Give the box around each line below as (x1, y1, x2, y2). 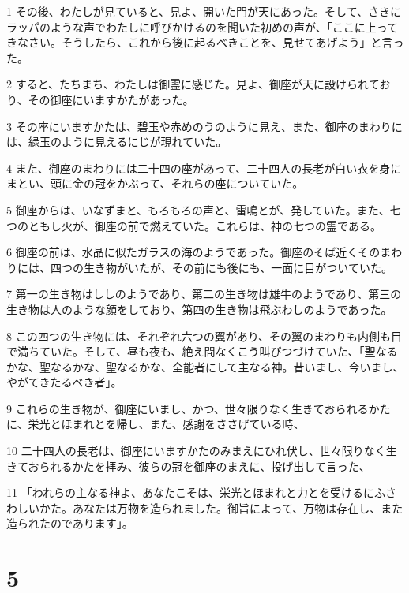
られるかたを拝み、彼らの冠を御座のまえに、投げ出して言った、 (39, 457, 370, 474)
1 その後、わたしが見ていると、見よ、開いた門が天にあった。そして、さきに (6, 3, 401, 19)
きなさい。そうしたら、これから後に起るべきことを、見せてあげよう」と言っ (6, 34, 404, 50)
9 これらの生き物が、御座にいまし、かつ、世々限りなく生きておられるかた (6, 400, 391, 416)
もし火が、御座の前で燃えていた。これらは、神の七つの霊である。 (39, 217, 381, 233)
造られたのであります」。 (6, 515, 133, 531)
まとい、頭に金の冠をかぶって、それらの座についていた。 (6, 175, 304, 192)
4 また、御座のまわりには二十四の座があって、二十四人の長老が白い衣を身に (6, 159, 402, 176)
